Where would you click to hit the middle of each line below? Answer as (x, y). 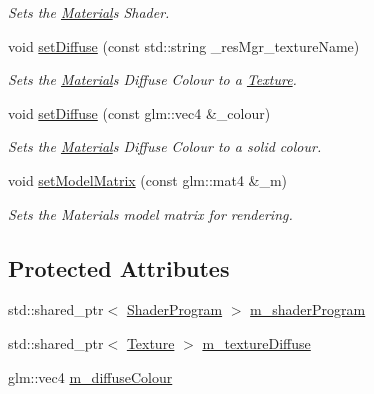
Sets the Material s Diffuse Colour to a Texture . (152, 79)
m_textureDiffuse (256, 342)
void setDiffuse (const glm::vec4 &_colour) (139, 112)
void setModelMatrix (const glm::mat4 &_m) (148, 179)
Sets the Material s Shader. (89, 12)
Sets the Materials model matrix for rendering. (150, 213)
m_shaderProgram (308, 309)
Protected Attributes (119, 267)
